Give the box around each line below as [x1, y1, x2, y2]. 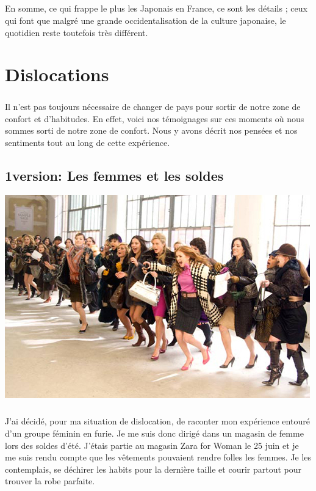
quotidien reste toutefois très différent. [5, 26, 148, 38]
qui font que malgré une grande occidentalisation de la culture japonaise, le [5, 13, 286, 26]
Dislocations [5, 62, 109, 87]
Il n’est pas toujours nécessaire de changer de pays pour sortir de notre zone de [5, 100, 301, 112]
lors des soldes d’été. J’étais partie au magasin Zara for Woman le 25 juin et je [5, 438, 299, 451]
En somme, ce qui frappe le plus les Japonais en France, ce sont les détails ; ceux [5, 2, 307, 15]
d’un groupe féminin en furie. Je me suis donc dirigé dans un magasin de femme [5, 427, 304, 440]
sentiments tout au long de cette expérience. [5, 136, 170, 148]
